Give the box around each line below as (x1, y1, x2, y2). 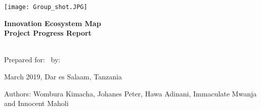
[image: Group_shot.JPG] (4, 4, 88, 11)
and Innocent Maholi (4, 98, 69, 108)
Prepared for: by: (4, 54, 61, 65)
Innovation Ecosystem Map (4, 18, 101, 28)
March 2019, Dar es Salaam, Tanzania (4, 71, 122, 82)
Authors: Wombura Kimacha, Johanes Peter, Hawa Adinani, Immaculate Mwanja (4, 88, 257, 98)
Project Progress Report (4, 28, 92, 38)
